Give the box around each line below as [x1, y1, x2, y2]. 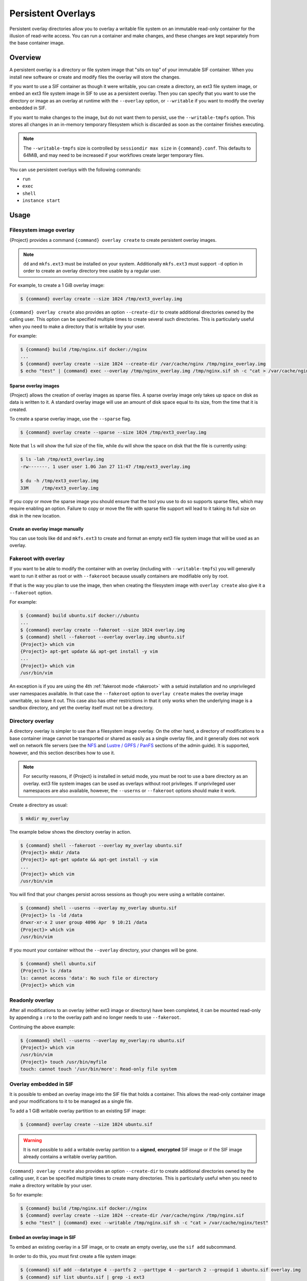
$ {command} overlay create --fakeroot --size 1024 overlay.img [20, 627, 185, 633]
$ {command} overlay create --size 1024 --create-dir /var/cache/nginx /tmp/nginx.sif [20, 1212, 245, 1218]
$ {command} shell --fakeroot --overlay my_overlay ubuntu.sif [20, 842, 183, 848]
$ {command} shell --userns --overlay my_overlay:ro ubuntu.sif [20, 1038, 185, 1043]
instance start [22, 198, 61, 203]
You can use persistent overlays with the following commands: [9, 167, 142, 173]
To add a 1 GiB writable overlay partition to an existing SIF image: [9, 1107, 146, 1114]
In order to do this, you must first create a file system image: [9, 1253, 137, 1259]
